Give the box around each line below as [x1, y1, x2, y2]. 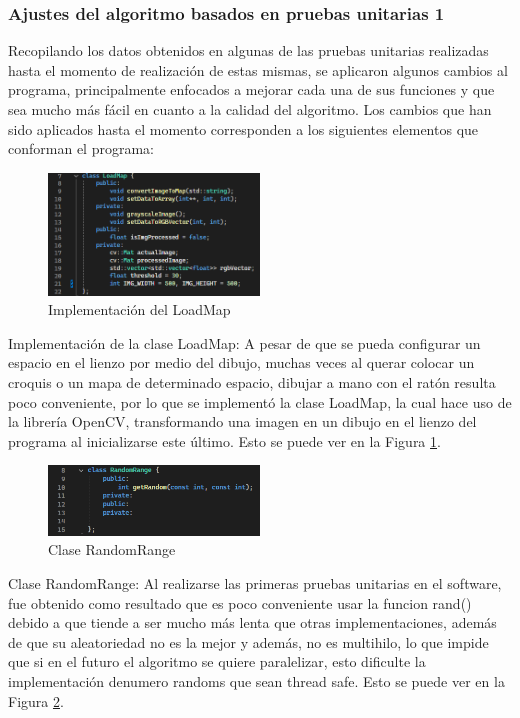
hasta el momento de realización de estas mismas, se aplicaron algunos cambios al [8, 59, 508, 80]
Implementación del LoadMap [48, 299, 231, 320]
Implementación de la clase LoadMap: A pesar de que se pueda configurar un [8, 332, 481, 353]
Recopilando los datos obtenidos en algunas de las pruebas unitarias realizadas [8, 40, 489, 61]
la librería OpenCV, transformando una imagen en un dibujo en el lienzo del [8, 411, 477, 432]
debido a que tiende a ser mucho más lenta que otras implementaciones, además [8, 612, 497, 633]
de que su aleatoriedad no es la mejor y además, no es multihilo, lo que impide [8, 631, 489, 652]
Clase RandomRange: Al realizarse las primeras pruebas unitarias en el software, [8, 573, 502, 594]
